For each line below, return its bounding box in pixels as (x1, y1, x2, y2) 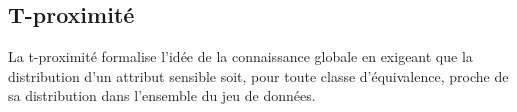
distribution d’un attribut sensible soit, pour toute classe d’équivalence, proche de (8, 65, 509, 86)
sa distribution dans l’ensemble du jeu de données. (8, 85, 316, 106)
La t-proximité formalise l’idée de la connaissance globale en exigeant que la (8, 46, 473, 67)
